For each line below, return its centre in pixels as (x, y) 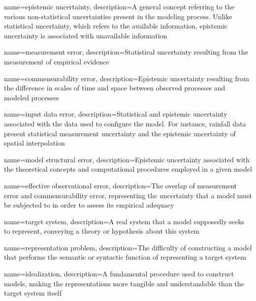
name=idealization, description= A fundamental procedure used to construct (119, 274)
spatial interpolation (34, 143)
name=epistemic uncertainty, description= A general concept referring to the (119, 6)
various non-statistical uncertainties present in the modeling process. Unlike (118, 16)
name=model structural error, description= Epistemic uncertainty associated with (127, 159)
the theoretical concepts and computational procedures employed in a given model (128, 169)
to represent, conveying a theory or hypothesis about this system (102, 231)
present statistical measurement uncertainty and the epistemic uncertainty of (120, 133)
